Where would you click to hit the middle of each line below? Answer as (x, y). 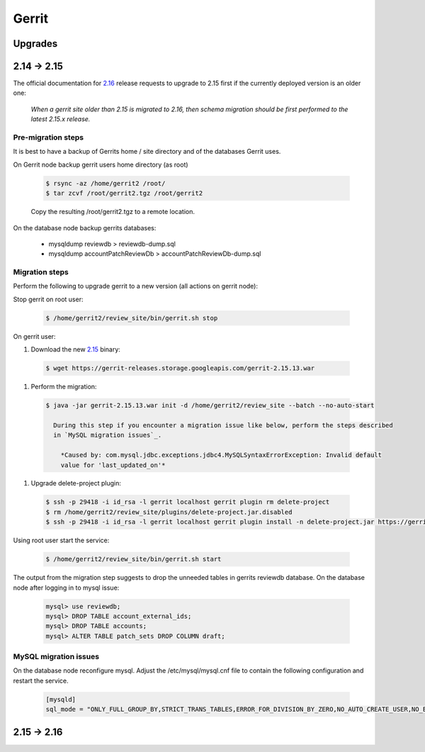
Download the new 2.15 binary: (75, 349)
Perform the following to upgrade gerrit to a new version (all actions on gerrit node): (136, 286)
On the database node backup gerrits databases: (85, 228)
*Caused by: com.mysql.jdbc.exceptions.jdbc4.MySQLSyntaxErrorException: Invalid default (221, 455)
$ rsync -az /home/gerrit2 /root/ (106, 183)
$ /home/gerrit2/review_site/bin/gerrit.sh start (134, 559)
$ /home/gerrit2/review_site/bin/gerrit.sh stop (132, 318)
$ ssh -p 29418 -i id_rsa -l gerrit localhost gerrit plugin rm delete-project (188, 502)
